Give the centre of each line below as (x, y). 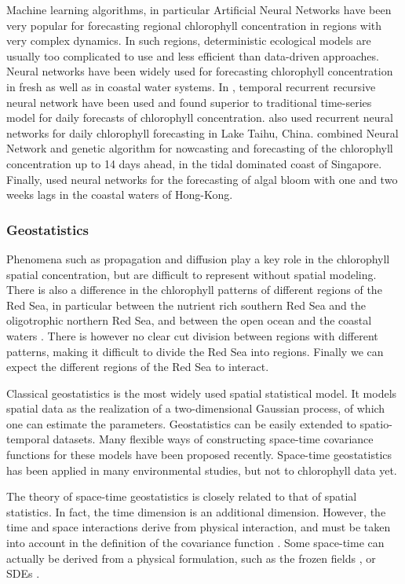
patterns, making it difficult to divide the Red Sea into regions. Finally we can (195, 351)
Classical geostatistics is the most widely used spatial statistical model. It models (202, 393)
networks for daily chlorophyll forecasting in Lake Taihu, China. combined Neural (202, 132)
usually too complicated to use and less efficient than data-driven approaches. (193, 55)
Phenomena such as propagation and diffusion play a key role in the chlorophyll (198, 258)
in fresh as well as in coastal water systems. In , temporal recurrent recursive (191, 86)
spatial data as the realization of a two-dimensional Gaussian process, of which (196, 408)
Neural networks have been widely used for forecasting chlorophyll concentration (200, 71)
